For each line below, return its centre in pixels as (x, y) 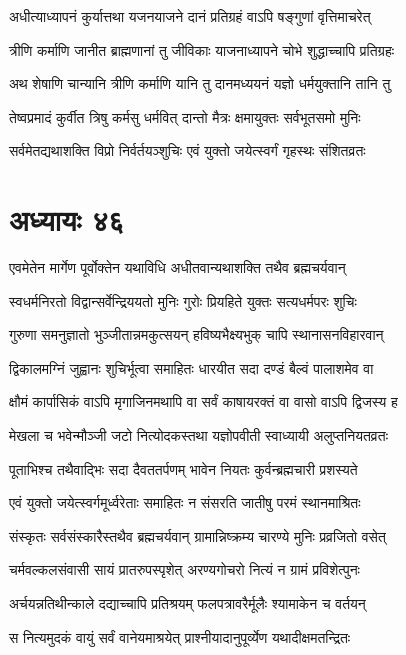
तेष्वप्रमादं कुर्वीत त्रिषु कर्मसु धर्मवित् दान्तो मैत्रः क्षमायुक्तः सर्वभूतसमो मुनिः (185, 116)
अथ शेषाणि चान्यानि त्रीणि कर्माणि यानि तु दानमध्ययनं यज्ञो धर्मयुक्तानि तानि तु (200, 83)
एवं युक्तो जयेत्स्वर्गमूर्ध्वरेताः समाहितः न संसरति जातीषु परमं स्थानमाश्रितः (185, 502)
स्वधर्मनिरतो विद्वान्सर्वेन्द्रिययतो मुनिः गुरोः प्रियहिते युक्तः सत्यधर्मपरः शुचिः (183, 300)
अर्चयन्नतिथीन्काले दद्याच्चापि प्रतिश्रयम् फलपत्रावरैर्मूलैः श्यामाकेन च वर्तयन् (187, 603)
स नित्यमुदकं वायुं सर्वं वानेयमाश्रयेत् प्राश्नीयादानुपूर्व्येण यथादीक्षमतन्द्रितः (180, 636)
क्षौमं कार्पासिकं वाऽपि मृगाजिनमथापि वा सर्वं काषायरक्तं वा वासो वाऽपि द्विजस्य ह (203, 401)
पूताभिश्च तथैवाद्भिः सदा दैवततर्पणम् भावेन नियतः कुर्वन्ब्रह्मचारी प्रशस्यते (183, 468)
